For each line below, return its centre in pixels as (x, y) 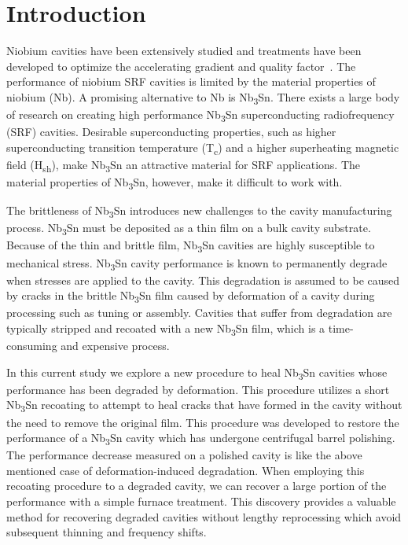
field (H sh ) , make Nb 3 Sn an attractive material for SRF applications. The (184, 165)
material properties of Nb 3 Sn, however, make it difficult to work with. (175, 183)
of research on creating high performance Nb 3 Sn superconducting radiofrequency (200, 115)
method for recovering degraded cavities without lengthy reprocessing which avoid (204, 516)
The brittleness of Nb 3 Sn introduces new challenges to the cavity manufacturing (199, 211)
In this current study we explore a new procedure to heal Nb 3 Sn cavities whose (197, 373)
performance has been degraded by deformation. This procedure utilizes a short (198, 389)
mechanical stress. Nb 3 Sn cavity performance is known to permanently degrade (197, 263)
